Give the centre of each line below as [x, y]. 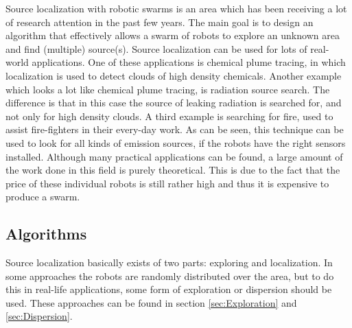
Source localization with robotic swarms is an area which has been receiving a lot [176, 8]
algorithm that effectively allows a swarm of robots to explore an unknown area [173, 35]
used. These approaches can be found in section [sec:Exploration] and [151, 302]
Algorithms [46, 234]
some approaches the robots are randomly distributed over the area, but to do [170, 276]
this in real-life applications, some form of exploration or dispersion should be [169, 289]
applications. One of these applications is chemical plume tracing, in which [189, 62]
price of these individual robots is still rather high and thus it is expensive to [167, 183]
